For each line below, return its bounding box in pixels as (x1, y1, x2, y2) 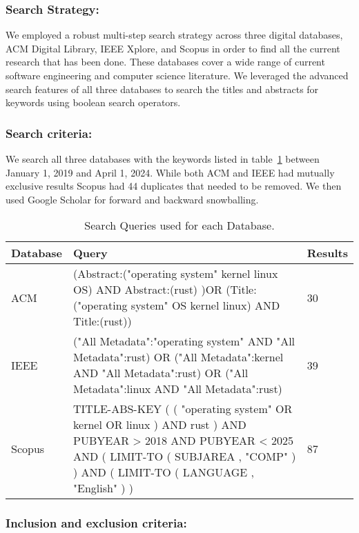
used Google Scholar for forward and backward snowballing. (6, 192, 259, 206)
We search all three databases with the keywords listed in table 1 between (6, 152, 320, 165)
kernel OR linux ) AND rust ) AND (73, 416, 246, 433)
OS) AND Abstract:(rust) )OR (73, 281, 222, 298)
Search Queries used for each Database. (84, 217, 275, 234)
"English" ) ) (73, 480, 133, 496)
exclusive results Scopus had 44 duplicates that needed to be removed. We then (6, 179, 342, 193)
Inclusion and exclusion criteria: (6, 514, 187, 532)
